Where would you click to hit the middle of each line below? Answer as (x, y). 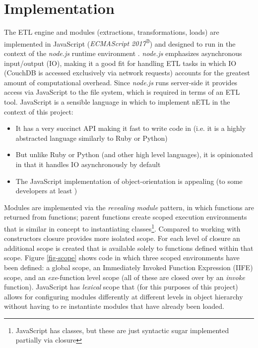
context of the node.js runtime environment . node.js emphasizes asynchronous (123, 53)
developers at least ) (46, 191)
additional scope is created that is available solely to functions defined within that (129, 248)
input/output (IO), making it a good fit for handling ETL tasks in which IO (120, 63)
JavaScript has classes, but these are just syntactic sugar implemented (122, 330)
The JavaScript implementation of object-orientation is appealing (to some (129, 181)
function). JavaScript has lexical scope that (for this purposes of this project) (121, 287)
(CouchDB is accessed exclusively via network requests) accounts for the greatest (127, 73)
